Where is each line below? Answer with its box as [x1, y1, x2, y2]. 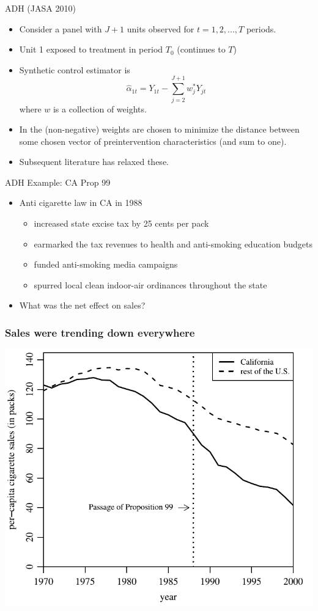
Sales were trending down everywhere [5, 324, 195, 340]
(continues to [177, 43, 226, 56]
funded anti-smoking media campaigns [34, 258, 178, 271]
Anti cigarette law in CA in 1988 [19, 196, 142, 209]
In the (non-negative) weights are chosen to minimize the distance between [19, 123, 300, 136]
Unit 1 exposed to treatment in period [19, 43, 163, 56]
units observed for [127, 22, 194, 35]
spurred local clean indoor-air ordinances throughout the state [34, 278, 267, 291]
